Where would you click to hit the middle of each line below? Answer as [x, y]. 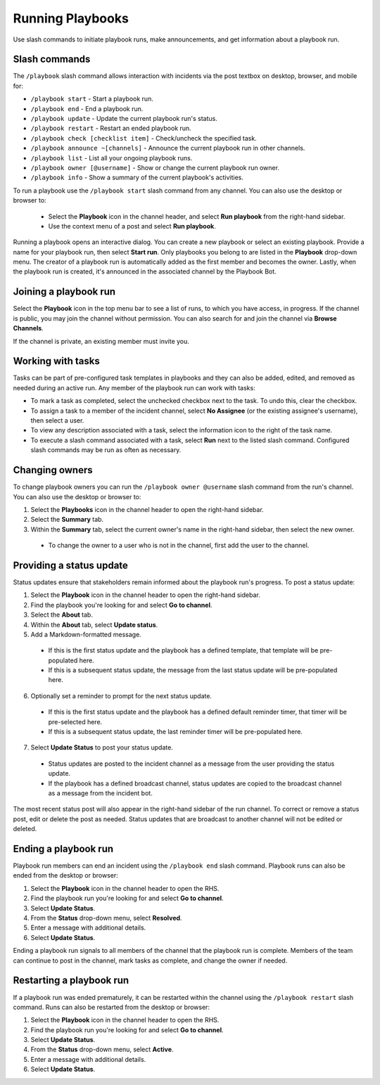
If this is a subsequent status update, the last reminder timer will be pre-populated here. [175, 732]
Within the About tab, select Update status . [94, 624]
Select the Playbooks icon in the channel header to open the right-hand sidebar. [147, 509]
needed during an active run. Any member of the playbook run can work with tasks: [134, 387]
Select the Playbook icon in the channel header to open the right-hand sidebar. [145, 595]
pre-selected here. [75, 721]
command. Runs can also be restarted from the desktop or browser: [112, 1007]
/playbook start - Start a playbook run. [92, 99]
